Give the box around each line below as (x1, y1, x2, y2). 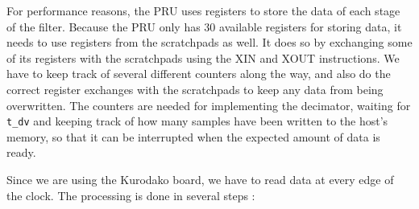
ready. (6, 144, 36, 161)
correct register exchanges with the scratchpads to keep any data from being (6, 80, 384, 97)
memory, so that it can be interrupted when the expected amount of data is (6, 128, 380, 145)
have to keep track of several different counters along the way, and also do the (6, 65, 391, 82)
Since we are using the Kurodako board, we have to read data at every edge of (6, 171, 394, 187)
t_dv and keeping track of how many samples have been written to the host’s (6, 113, 388, 129)
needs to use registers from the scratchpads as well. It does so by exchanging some (6, 34, 413, 51)
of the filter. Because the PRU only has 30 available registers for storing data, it (6, 18, 402, 35)
